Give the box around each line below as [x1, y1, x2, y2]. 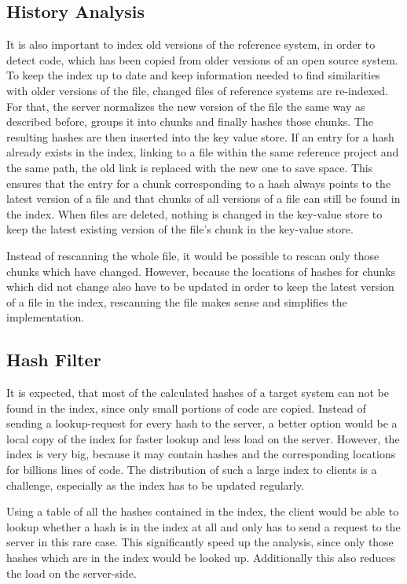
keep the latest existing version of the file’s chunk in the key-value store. [6, 221, 354, 237]
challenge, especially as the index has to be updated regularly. [6, 476, 305, 493]
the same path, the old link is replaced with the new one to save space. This [6, 159, 373, 175]
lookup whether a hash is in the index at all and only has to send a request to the [6, 518, 401, 534]
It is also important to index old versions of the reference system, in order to [6, 36, 376, 53]
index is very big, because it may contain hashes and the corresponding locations [6, 446, 396, 462]
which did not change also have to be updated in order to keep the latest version [6, 278, 394, 295]
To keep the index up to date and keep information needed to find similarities [6, 67, 380, 83]
